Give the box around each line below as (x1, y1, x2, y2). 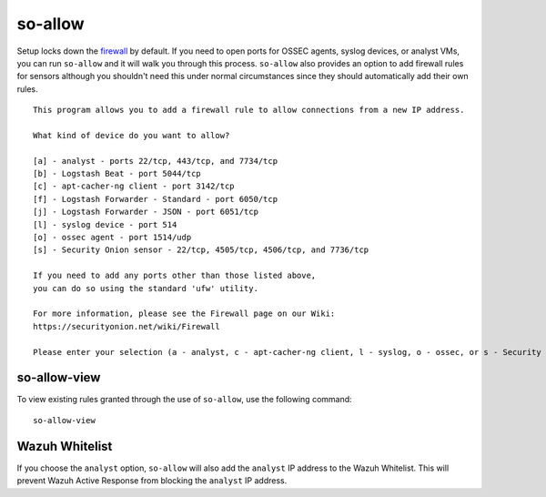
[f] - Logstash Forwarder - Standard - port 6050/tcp (33, 194, 278, 204)
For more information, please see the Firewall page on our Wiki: (33, 309, 336, 319)
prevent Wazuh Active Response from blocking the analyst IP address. (16, 475, 288, 486)
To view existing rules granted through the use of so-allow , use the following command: (16, 394, 352, 405)
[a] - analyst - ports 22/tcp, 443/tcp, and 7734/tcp (33, 156, 278, 166)
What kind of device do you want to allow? (33, 130, 230, 140)
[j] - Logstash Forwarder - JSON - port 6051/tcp (33, 207, 259, 218)
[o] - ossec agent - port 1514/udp (33, 232, 192, 243)
